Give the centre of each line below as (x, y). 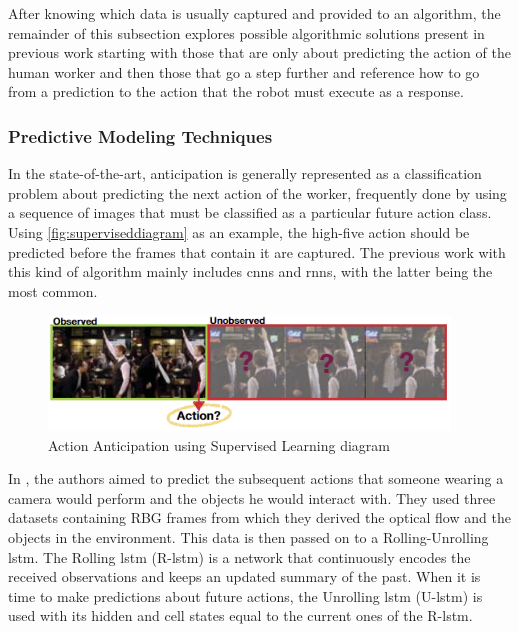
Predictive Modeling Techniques (140, 135)
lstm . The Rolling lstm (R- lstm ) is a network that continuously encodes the (239, 556)
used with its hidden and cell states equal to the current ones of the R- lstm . (240, 615)
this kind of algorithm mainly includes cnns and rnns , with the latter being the (250, 271)
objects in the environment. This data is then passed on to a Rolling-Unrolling (248, 537)
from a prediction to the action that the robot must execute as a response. (236, 91)
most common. (53, 290)
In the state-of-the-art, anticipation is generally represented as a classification (245, 173)
